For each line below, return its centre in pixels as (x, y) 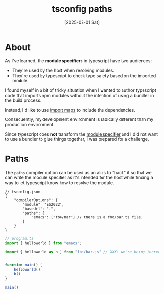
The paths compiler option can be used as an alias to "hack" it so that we (79, 172)
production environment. (30, 124)
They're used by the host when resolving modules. (63, 70)
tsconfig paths (82, 9)
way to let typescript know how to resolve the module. (60, 183)
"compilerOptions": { (36, 200)
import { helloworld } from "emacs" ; (43, 243)
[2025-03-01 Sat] (82, 22)
